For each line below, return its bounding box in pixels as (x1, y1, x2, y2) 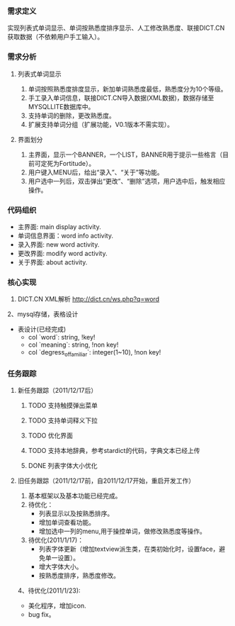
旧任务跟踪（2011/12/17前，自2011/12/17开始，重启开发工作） (17, 476, 195, 485)
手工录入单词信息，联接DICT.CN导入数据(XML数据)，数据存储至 (28, 94, 214, 102)
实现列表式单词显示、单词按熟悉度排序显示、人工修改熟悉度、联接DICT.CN (7, 23, 225, 33)
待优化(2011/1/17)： (28, 536, 84, 544)
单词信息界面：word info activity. (17, 231, 113, 240)
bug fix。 (28, 610, 55, 619)
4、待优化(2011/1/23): (17, 586, 81, 595)
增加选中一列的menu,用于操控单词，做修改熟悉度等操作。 (38, 527, 207, 536)
